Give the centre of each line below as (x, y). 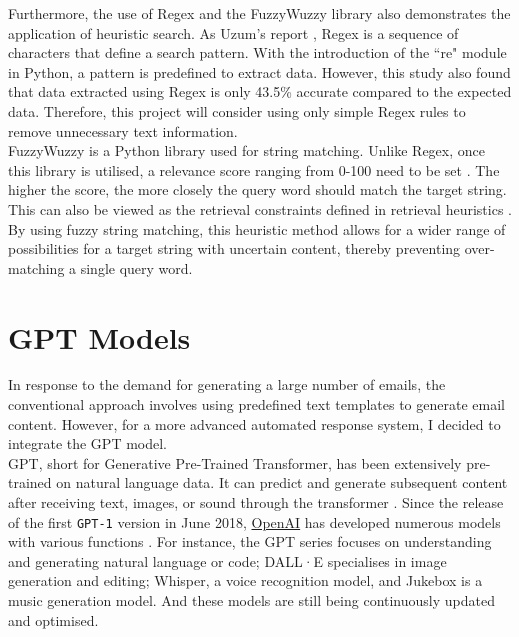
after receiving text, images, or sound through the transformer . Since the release (256, 502)
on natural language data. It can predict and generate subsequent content (282, 482)
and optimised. (53, 619)
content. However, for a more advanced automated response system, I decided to (254, 423)
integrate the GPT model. (87, 443)
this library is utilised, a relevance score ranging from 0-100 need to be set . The (254, 169)
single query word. (136, 267)
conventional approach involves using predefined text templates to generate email (256, 404)
